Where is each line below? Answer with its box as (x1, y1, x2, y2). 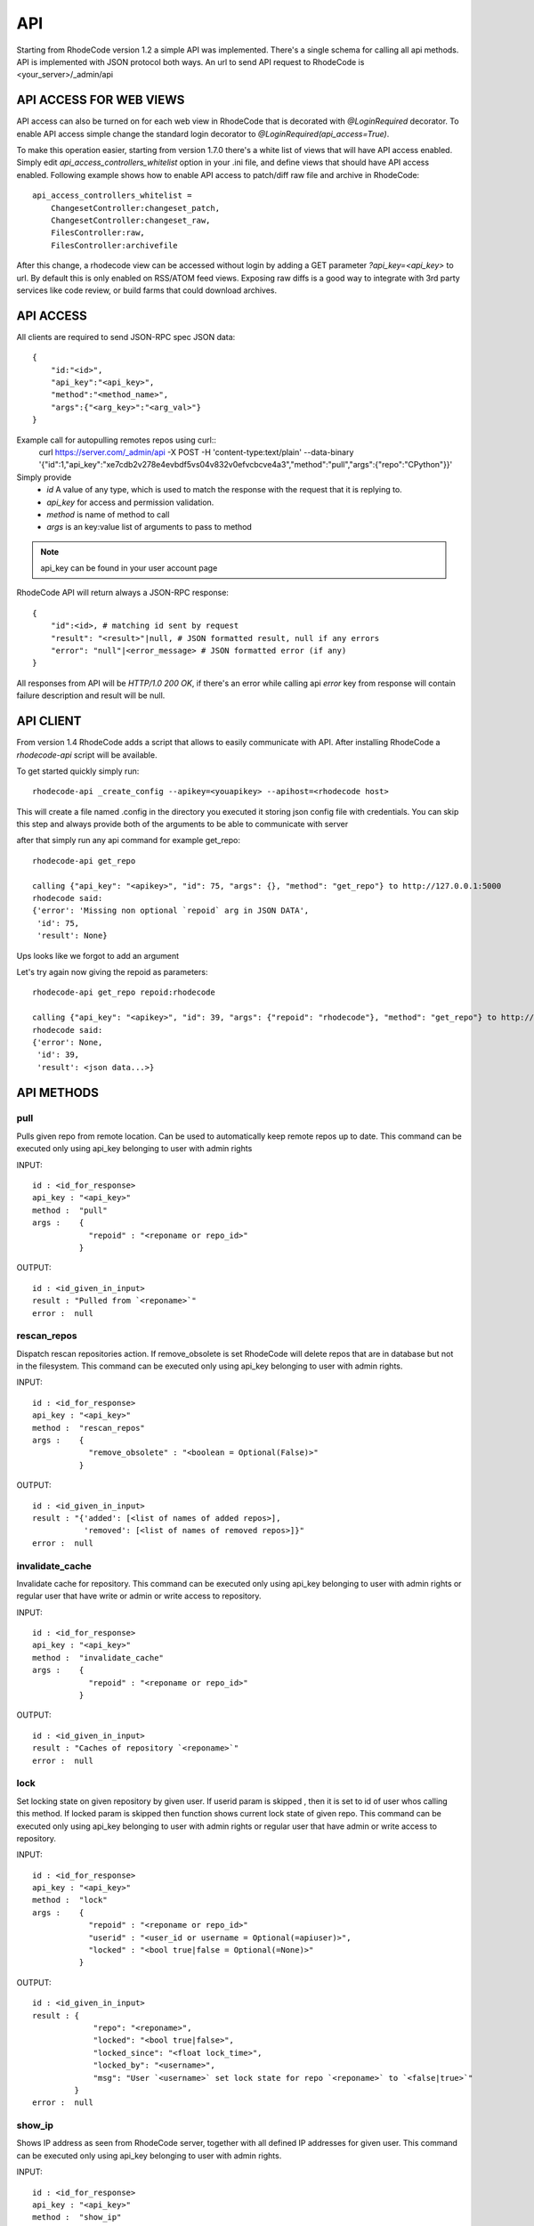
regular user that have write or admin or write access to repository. (16, 1590, 262, 1602)
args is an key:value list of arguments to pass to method (46, 522, 253, 532)
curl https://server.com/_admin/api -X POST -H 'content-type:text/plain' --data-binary (38, 446, 354, 458)
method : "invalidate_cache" (32, 1653, 165, 1662)
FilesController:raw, (50, 228, 146, 238)
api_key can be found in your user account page (40, 563, 218, 573)
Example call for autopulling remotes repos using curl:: (16, 435, 217, 445)
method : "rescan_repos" (32, 1423, 146, 1433)
